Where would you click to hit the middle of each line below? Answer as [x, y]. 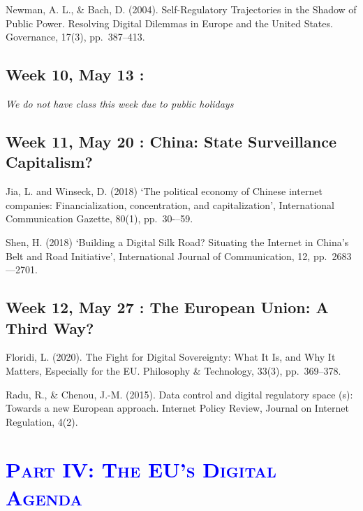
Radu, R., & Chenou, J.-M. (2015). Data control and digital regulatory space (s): [179, 394]
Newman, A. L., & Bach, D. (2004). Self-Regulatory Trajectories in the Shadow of [181, 9]
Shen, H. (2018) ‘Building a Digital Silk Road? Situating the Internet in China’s [177, 242]
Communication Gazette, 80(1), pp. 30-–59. [99, 218]
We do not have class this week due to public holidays [120, 103]
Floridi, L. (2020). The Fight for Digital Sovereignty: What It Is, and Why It [171, 357]
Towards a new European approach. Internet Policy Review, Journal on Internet [177, 408]
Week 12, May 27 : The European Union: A [167, 307]
